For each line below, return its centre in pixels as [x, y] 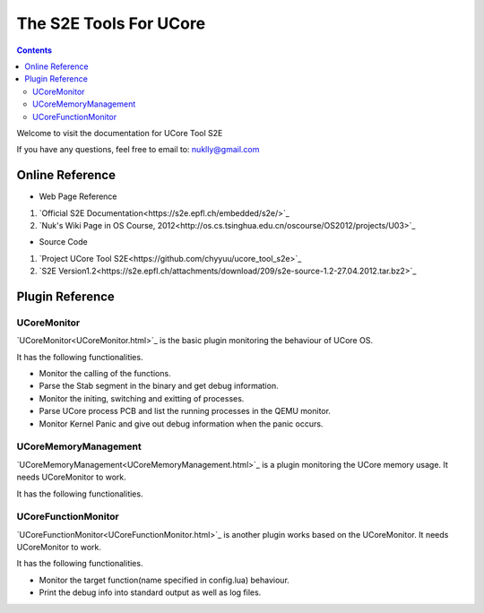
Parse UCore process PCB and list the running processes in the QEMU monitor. [185, 411]
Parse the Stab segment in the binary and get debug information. [159, 386]
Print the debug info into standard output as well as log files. [150, 592]
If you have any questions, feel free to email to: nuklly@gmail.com [138, 150]
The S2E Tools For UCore [111, 23]
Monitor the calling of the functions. [105, 374]
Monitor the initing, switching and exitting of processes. [142, 398]
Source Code [64, 242]
